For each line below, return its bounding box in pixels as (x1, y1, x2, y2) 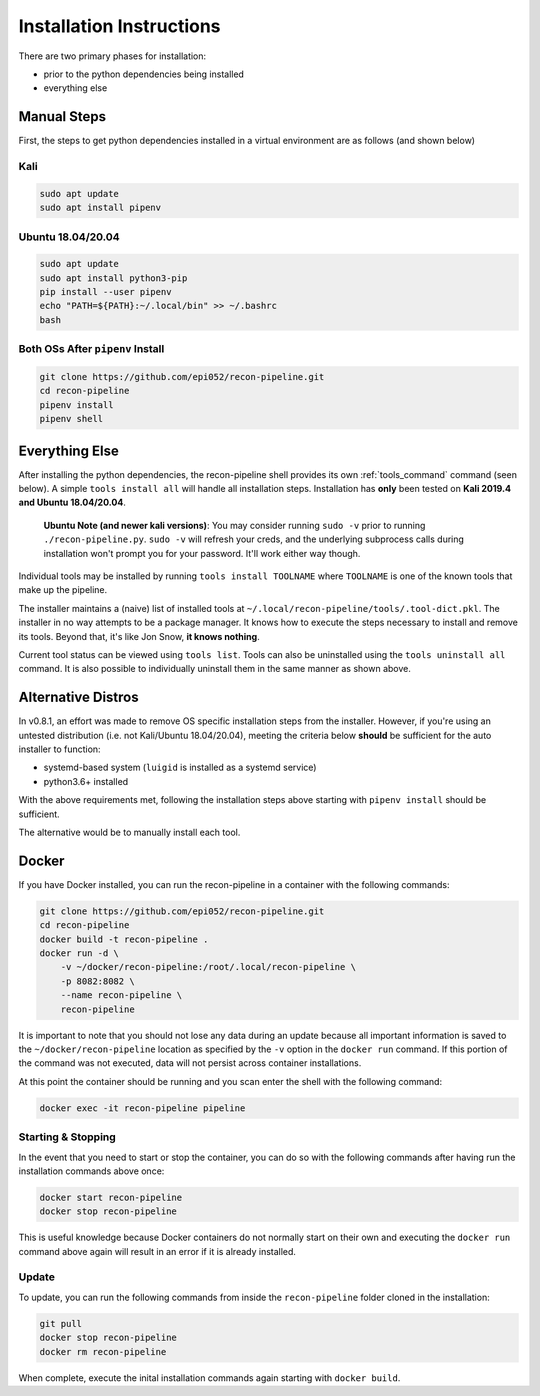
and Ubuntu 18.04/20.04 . (18, 496, 127, 509)
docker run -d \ (39, 948, 120, 959)
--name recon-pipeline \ (60, 990, 183, 1001)
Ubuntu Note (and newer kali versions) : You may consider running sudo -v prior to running (43, 519, 426, 531)
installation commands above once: (18, 1165, 165, 1177)
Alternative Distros (18, 689, 139, 706)
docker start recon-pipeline (39, 1191, 183, 1203)
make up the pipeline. (18, 584, 108, 596)
